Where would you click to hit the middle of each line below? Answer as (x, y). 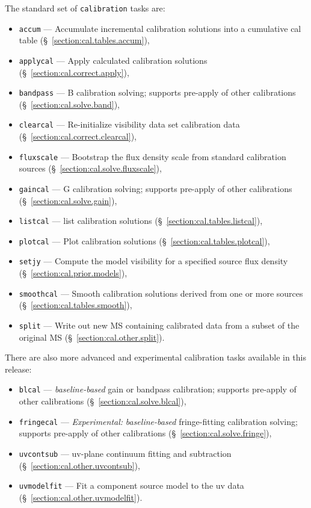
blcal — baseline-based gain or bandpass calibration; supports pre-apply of (158, 389)
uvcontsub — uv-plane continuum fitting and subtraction (125, 453)
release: (18, 369)
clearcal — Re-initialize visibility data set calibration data (129, 124)
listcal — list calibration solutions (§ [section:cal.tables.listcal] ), (141, 221)
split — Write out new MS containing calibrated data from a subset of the (159, 325)
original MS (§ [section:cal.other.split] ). (92, 337)
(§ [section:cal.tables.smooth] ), (75, 305)
